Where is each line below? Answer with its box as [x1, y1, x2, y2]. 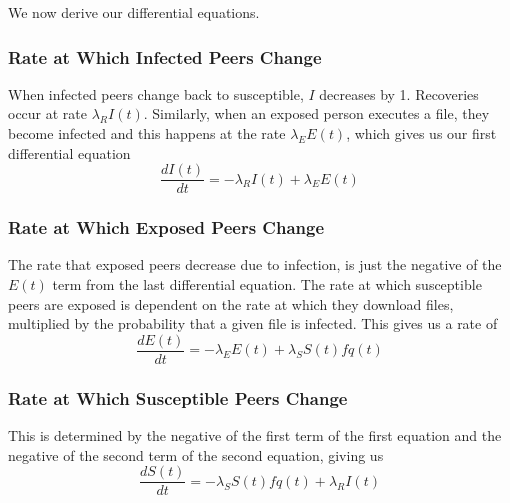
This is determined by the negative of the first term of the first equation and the [8, 425, 502, 446]
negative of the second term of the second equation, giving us [8, 444, 384, 465]
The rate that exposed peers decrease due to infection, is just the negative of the [8, 254, 502, 275]
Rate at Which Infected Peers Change [8, 44, 322, 69]
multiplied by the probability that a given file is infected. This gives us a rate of [8, 313, 498, 334]
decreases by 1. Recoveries [319, 83, 479, 104]
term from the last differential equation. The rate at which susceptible [52, 274, 482, 295]
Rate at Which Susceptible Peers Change [8, 385, 348, 410]
